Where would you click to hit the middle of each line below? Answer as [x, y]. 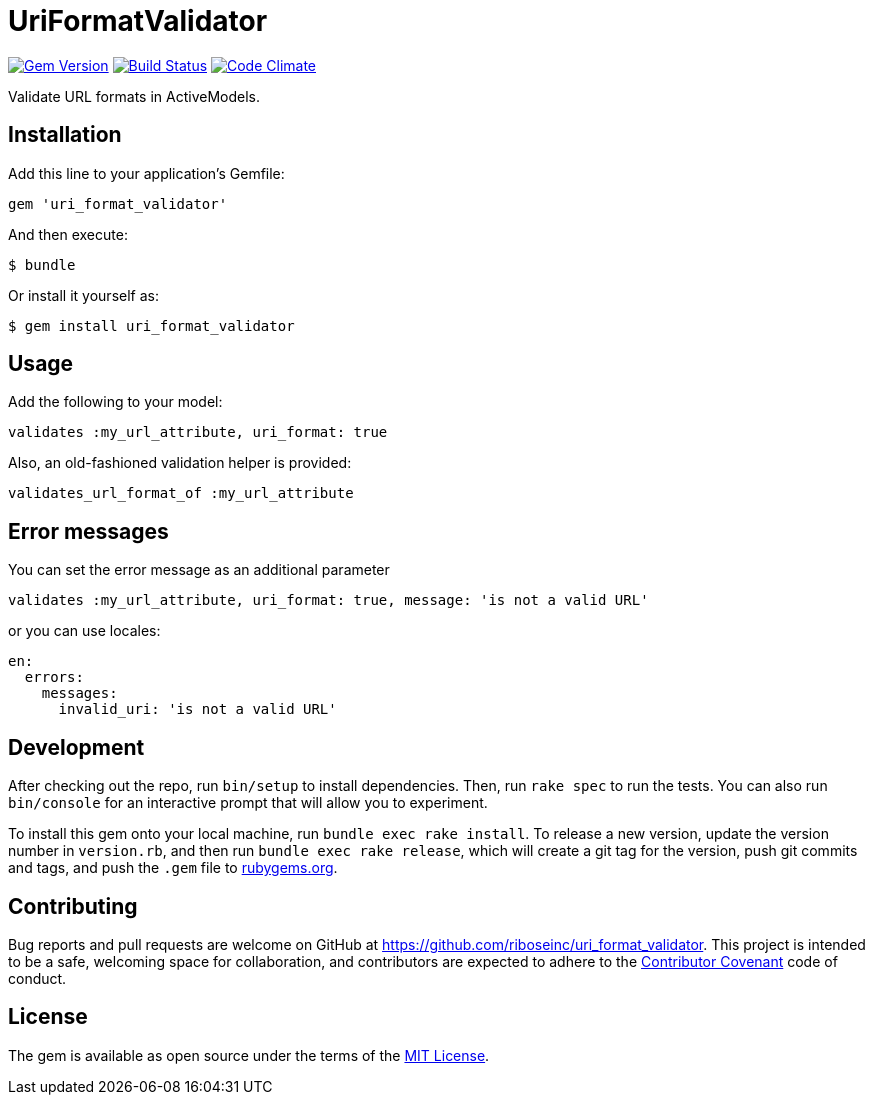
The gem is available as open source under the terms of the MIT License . [249, 1055]
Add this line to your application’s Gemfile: [146, 173]
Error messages [88, 531]
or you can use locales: [84, 631]
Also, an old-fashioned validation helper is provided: [180, 463]
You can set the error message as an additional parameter [199, 570]
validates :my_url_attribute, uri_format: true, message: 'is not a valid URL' [328, 600]
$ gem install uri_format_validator [151, 325]
